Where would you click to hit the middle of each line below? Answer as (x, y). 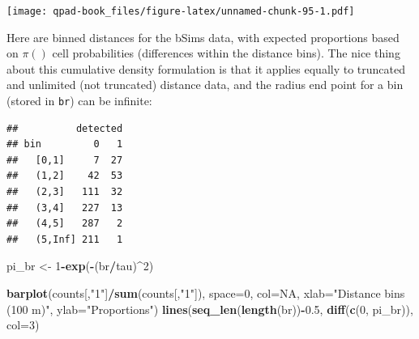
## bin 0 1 (65, 144)
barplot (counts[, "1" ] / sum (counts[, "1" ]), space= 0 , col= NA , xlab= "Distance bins (206, 293)
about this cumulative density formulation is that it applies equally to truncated (206, 68)
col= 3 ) (23, 325)
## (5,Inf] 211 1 (65, 239)
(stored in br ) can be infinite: (79, 101)
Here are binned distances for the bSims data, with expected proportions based (203, 37)
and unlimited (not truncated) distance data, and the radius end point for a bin (205, 85)
